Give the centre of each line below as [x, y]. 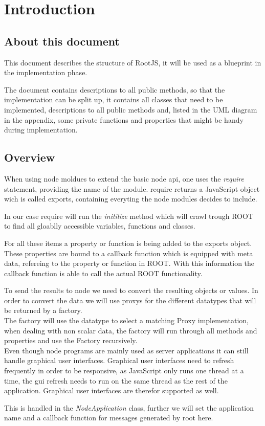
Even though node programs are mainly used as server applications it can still [126, 350]
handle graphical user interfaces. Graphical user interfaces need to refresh [119, 360]
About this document [62, 41]
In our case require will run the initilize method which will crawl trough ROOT [129, 216]
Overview [30, 157]
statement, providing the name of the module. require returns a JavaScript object [132, 188]
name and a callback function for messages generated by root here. [109, 418]
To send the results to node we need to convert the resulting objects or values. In [131, 290]
